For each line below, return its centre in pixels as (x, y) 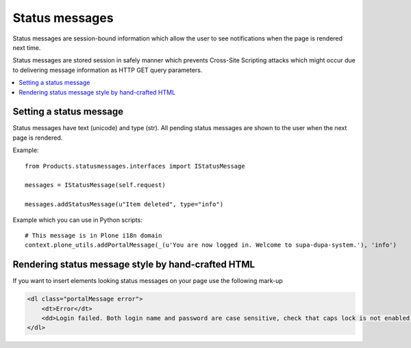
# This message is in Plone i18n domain (94, 235)
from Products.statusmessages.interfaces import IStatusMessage (135, 166)
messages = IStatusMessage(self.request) (95, 185)
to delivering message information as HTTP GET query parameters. (108, 70)
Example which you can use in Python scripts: (78, 220)
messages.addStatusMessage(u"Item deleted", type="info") (124, 204)
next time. (27, 47)
